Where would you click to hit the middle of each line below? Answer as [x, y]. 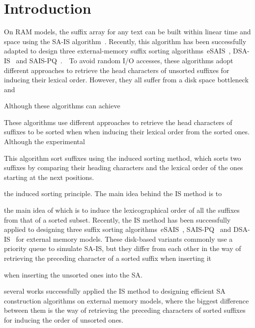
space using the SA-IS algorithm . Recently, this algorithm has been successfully [125, 41]
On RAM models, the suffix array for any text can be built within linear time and [127, 32]
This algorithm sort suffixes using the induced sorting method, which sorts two [123, 158]
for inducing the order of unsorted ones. [64, 319]
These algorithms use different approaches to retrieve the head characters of [118, 122]
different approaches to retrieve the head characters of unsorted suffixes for [117, 70]
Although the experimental [44, 141]
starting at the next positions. [49, 177]
